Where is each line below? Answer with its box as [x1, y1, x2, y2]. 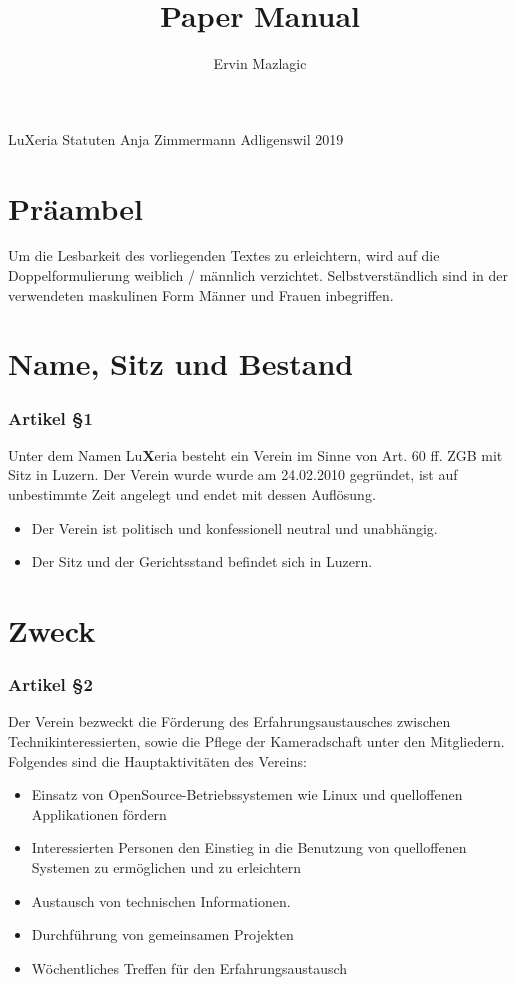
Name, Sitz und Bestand [8, 343, 354, 384]
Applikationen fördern [31, 803, 167, 824]
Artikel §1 [8, 405, 93, 430]
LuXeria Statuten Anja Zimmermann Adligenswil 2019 [8, 128, 344, 149]
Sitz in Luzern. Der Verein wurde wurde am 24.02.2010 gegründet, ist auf [8, 464, 458, 485]
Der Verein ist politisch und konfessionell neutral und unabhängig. [31, 517, 438, 538]
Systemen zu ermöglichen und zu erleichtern [31, 856, 302, 877]
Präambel [8, 187, 143, 228]
